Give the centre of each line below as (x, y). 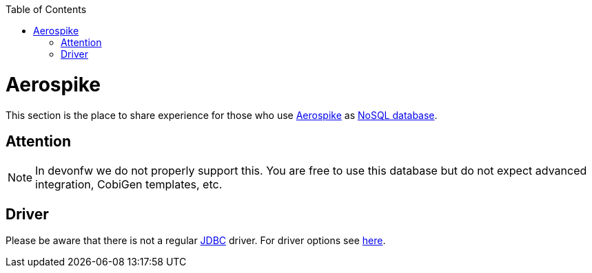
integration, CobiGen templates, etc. (129, 185)
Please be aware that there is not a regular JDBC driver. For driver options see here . (196, 241)
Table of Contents (46, 9)
